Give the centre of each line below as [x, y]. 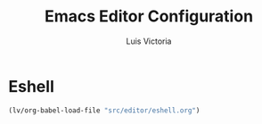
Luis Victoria [149, 41]
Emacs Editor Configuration [149, 17]
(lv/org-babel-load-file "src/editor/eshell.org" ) [104, 110]
